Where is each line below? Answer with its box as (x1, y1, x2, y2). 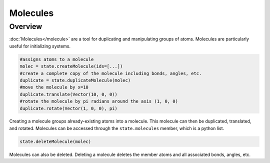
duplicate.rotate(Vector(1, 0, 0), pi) (19, 105, 117, 111)
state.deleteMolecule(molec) (19, 138, 91, 144)
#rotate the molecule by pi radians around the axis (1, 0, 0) (19, 98, 178, 104)
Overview (9, 22, 42, 31)
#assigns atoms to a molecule (19, 56, 94, 62)
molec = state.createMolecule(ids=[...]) (19, 63, 123, 69)
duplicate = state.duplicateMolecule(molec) (19, 77, 131, 83)
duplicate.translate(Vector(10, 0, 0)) (19, 91, 117, 97)
